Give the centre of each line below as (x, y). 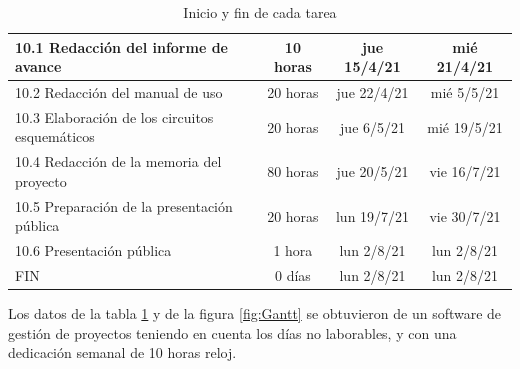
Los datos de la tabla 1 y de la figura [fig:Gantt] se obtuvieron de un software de (255, 313)
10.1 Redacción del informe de (121, 46)
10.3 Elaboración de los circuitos (114, 116)
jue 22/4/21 (372, 92)
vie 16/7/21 (465, 171)
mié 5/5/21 (465, 92)
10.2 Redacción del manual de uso (119, 92)
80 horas (293, 171)
